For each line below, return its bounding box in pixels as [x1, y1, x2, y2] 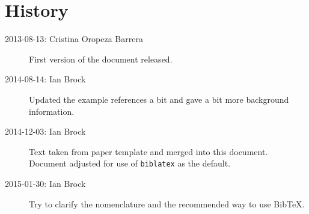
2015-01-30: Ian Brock [5, 177, 86, 189]
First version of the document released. [29, 52, 173, 65]
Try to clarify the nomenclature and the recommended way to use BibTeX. [29, 197, 305, 210]
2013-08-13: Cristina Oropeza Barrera [5, 32, 143, 45]
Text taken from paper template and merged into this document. [29, 145, 268, 157]
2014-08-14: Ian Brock [5, 73, 86, 85]
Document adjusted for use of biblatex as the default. [29, 157, 231, 170]
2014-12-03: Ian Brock [5, 125, 86, 138]
